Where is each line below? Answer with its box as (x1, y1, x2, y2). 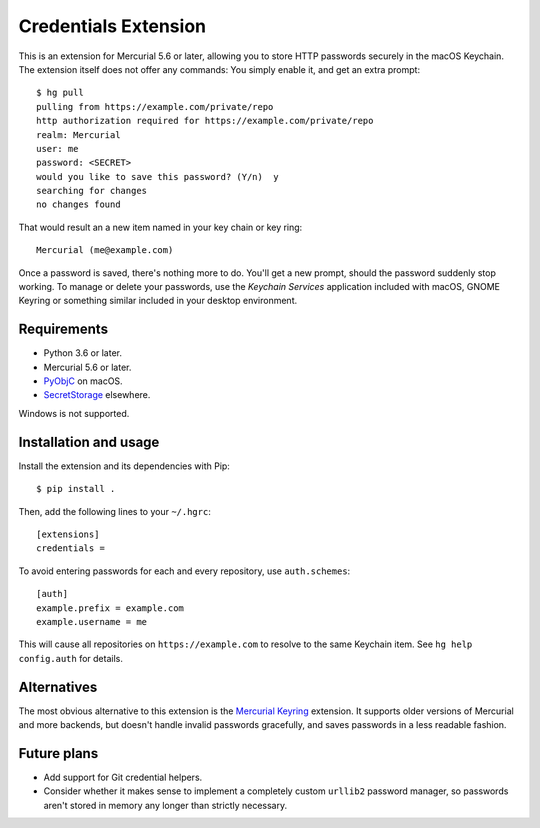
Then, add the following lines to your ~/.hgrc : (18, 505, 212, 517)
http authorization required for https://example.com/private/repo (36, 115, 374, 127)
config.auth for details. (18, 652, 124, 664)
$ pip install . (36, 483, 116, 495)
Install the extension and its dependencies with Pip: (18, 460, 230, 472)
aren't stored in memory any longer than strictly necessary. (43, 799, 288, 811)
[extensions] (36, 528, 100, 540)
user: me (36, 143, 79, 154)
